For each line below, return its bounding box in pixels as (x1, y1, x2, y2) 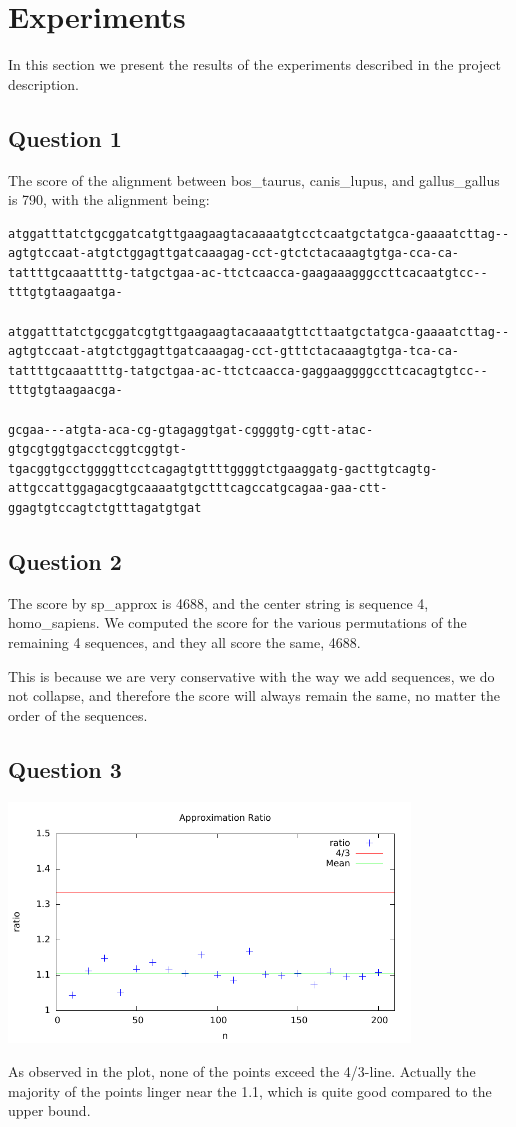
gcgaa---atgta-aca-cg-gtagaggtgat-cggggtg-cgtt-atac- (8, 422, 374, 437)
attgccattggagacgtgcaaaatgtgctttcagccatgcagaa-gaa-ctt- (8, 481, 388, 496)
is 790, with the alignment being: (8, 189, 210, 210)
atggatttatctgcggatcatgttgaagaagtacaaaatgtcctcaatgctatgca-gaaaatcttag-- (8, 226, 510, 241)
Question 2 (8, 546, 122, 576)
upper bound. (8, 1100, 91, 1121)
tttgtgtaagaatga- (8, 285, 123, 300)
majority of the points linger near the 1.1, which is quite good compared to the (8, 1080, 492, 1101)
